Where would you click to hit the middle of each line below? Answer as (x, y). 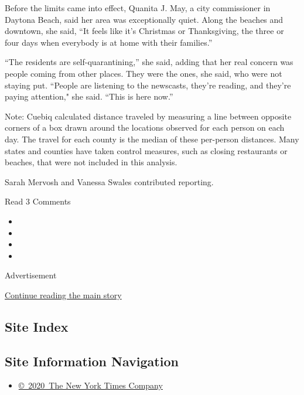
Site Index (37, 326)
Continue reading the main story (63, 294)
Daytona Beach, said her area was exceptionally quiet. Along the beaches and (144, 19)
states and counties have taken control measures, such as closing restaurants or (146, 150)
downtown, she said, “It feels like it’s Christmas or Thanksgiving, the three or (144, 31)
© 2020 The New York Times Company (90, 385)
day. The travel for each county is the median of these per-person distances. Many (152, 139)
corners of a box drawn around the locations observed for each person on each (145, 127)
